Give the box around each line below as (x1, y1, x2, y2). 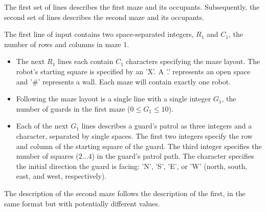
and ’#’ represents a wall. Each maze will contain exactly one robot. (16, 76, 231, 87)
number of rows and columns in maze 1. (4, 38, 129, 49)
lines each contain (58, 56, 114, 67)
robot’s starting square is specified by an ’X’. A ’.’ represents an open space (16, 66, 251, 76)
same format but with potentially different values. (4, 198, 160, 208)
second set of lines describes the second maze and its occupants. (4, 11, 205, 22)
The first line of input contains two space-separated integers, (4, 29, 194, 39)
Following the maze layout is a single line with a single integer (16, 93, 211, 104)
